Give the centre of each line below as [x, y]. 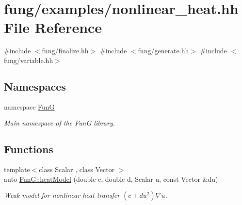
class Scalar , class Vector [77, 169]
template [17, 169]
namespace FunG [29, 106]
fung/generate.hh [163, 51]
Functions [29, 149]
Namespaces [35, 86]
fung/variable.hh [29, 60]
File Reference [53, 27]
